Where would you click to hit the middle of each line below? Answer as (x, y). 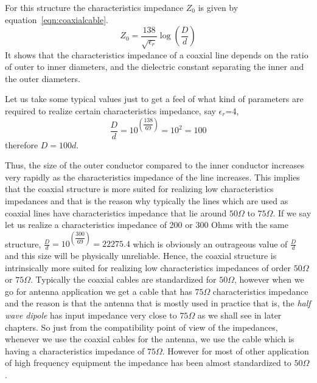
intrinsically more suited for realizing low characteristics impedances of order (148, 267)
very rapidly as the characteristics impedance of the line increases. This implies (152, 177)
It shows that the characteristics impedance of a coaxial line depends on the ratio (157, 54)
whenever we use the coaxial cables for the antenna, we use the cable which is (150, 339)
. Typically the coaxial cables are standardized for (123, 279)
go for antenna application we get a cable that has (99, 291)
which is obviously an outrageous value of (210, 243)
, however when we (269, 279)
